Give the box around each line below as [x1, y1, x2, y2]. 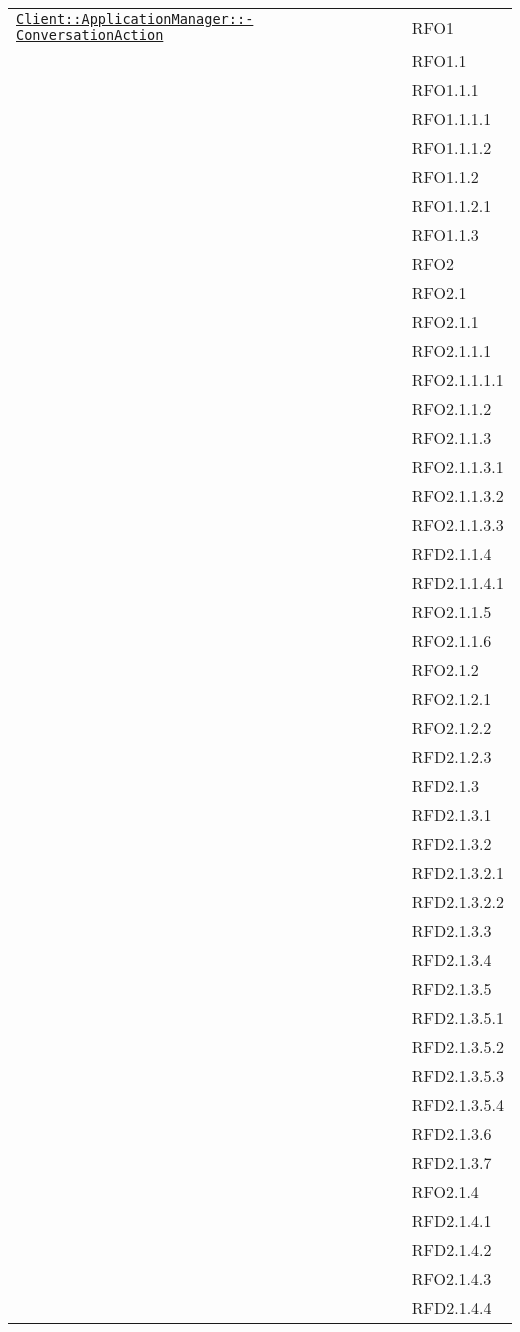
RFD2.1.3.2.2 [411, 890, 504, 913]
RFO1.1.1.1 [411, 107, 492, 130]
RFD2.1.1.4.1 [411, 571, 504, 594]
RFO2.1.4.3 [411, 1267, 492, 1290]
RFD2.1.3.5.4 [411, 1093, 504, 1116]
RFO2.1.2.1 [411, 687, 492, 710]
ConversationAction [16, 27, 164, 43]
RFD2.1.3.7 [411, 1151, 492, 1174]
